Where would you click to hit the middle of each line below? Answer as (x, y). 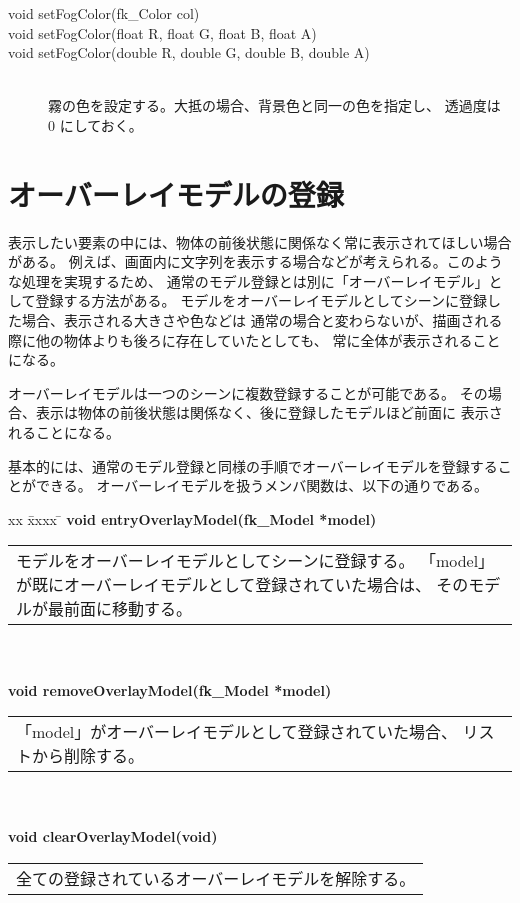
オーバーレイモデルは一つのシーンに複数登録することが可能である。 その (248, 392)
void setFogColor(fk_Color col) (104, 13)
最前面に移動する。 (120, 609)
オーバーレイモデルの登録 (176, 193)
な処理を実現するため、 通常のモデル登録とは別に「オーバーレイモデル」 (248, 280)
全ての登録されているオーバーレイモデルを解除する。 (216, 878)
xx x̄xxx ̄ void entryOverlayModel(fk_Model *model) (192, 518)
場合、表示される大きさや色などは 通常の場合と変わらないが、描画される (262, 320)
